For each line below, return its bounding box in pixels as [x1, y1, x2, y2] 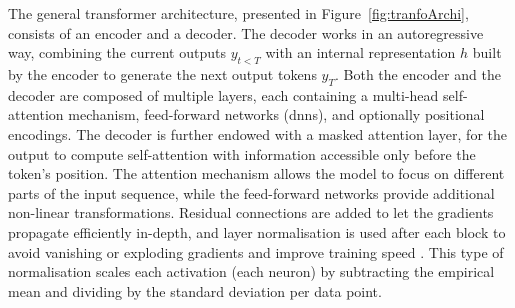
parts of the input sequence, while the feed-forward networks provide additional [8, 182, 495, 203]
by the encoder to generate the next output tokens [8, 63, 317, 84]
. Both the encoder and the [334, 63, 501, 84]
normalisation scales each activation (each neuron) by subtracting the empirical [8, 261, 495, 282]
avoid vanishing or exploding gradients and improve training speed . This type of [8, 241, 504, 262]
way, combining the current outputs [8, 42, 226, 63]
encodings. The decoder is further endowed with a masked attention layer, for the [8, 123, 507, 144]
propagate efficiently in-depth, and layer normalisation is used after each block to [8, 221, 506, 242]
